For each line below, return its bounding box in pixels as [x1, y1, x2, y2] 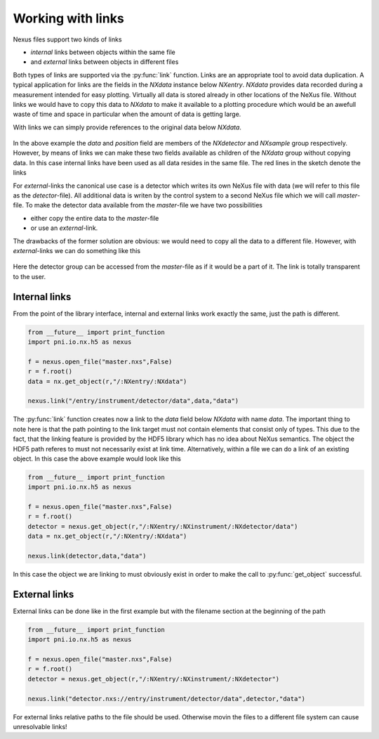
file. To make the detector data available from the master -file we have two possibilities [13, 201, 263, 210]
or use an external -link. [30, 224, 98, 232]
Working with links [13, 11, 124, 26]
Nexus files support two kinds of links [13, 35, 122, 44]
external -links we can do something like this [13, 246, 140, 255]
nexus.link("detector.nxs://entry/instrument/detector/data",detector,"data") [27, 695, 305, 702]
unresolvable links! [13, 723, 67, 731]
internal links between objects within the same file [30, 48, 175, 56]
